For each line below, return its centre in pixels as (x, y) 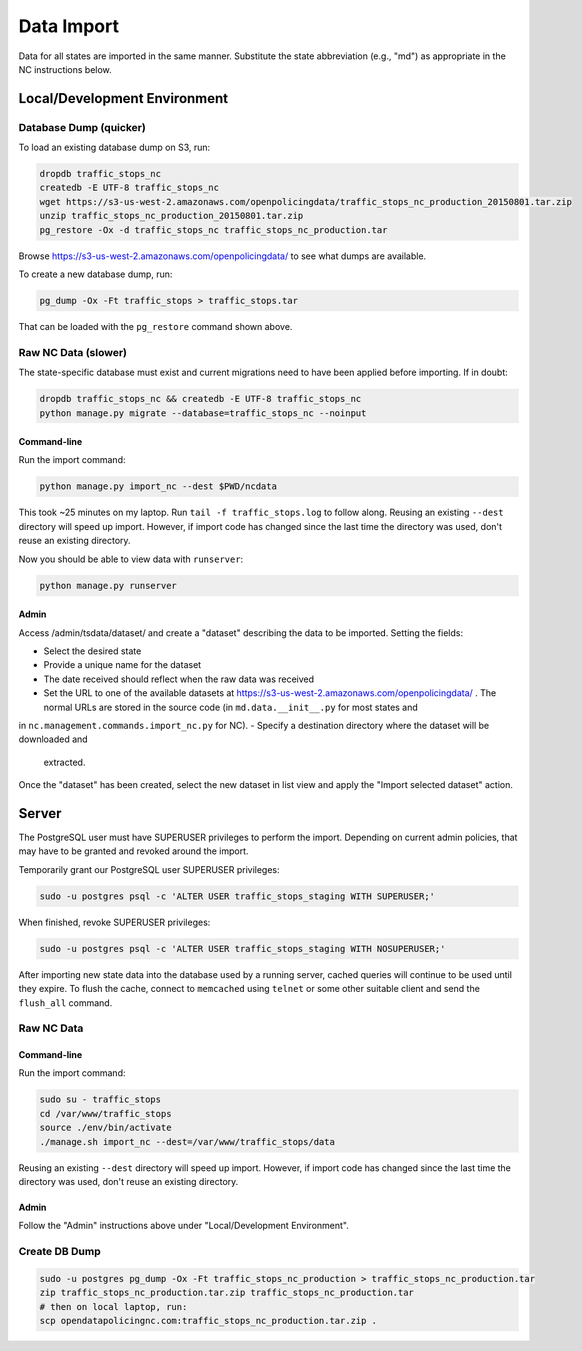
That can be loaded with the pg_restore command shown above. (155, 326)
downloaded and (53, 739)
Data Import (69, 26)
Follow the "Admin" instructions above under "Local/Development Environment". (184, 1226)
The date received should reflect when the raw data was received (179, 679)
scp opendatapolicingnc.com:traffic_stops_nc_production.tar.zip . (208, 1321)
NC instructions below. (65, 69)
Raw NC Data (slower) (72, 352)
